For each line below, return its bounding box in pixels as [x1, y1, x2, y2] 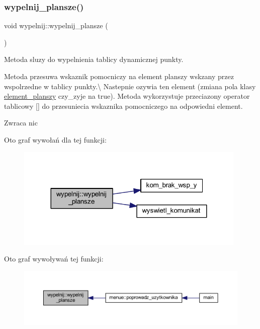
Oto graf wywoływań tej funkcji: [4, 253, 104, 264]
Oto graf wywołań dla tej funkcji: [4, 134, 107, 145]
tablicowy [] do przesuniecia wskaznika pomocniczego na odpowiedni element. [4, 100, 243, 111]
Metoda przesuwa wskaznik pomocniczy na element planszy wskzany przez [4, 71, 234, 81]
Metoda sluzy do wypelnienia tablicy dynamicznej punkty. [4, 54, 184, 64]
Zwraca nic [4, 117, 38, 128]
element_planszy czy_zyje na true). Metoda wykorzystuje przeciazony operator [4, 91, 250, 101]
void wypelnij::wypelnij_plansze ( [4, 20, 108, 31]
